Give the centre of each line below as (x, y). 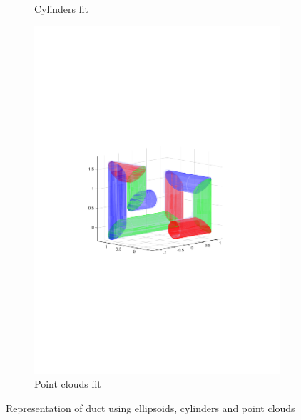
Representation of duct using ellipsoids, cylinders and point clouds (150, 407)
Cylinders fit (61, 9)
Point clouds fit (68, 383)
